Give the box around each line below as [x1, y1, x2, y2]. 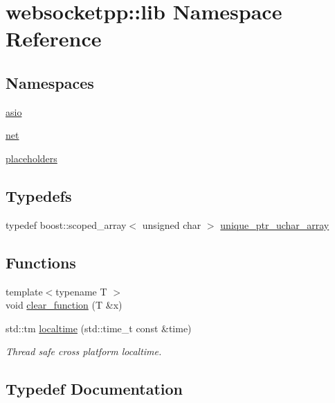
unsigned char [142, 217, 201, 232]
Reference [6, 24, 102, 53]
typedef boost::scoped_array [6, 217, 127, 232]
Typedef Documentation [6, 378, 183, 400]
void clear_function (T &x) [6, 298, 123, 312]
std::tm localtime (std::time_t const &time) [6, 320, 192, 335]
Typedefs [6, 185, 72, 206]
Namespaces [6, 71, 94, 93]
